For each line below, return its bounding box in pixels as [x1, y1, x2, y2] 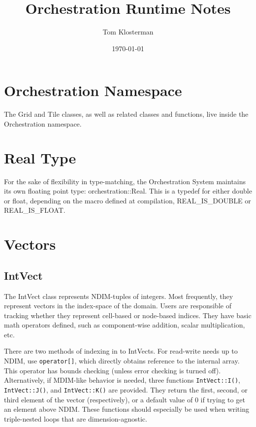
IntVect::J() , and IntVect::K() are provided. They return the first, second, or [4, 384, 248, 394]
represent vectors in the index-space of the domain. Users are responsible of [4, 300, 231, 311]
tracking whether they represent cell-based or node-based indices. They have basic [4, 310, 252, 320]
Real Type [4, 147, 76, 167]
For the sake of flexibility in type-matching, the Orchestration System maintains [4, 176, 246, 186]
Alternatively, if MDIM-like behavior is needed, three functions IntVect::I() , [4, 375, 240, 385]
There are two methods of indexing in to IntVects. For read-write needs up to [4, 346, 238, 356]
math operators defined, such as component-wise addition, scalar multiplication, [4, 320, 245, 330]
